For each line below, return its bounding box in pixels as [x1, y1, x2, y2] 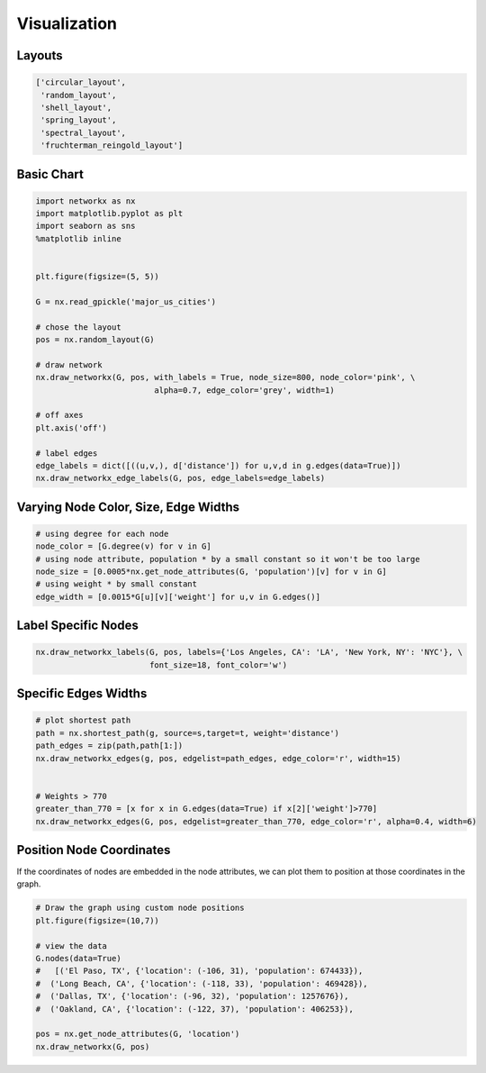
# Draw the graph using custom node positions [35, 903, 245, 914]
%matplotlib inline [35, 233, 121, 243]
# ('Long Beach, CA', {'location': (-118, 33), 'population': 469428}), [35, 978, 368, 988]
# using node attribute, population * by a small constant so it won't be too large [35, 554, 420, 564]
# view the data [35, 941, 108, 950]
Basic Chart [16, 167, 85, 182]
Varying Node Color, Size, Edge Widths [16, 499, 240, 514]
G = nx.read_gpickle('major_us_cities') [35, 296, 216, 306]
